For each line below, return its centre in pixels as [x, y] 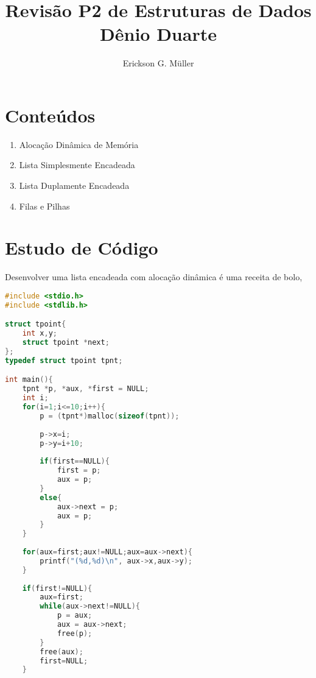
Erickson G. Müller [158, 63]
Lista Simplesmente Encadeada [77, 165]
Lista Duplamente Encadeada [74, 185]
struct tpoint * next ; [66, 343]
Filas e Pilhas [44, 206]
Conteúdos [50, 115]
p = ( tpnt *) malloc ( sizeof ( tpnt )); [110, 416]
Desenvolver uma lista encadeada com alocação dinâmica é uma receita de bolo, [154, 277]
